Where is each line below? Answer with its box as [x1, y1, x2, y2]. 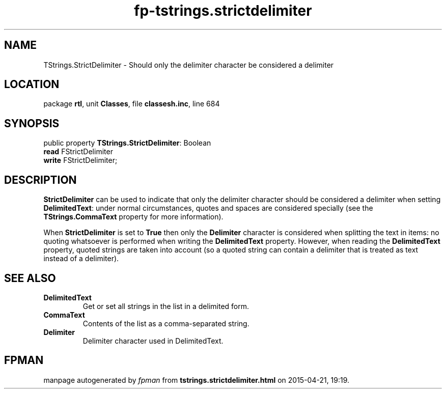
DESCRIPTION [4, 173, 77, 186]
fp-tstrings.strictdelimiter [134, 2, 312, 19]
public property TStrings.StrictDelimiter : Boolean [43, 138, 211, 148]
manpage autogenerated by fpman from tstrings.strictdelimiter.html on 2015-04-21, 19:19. [43, 375, 350, 384]
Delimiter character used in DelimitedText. [82, 336, 224, 345]
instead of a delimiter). [43, 254, 119, 263]
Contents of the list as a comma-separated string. [82, 319, 249, 328]
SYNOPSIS [4, 117, 60, 130]
